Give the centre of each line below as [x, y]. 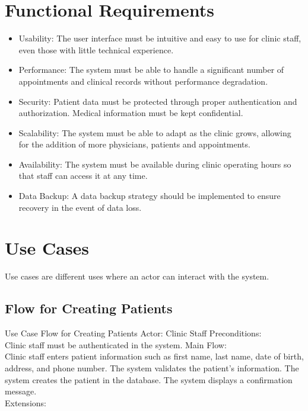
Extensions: [26, 402]
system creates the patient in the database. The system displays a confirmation [149, 379]
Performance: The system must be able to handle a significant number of [151, 70]
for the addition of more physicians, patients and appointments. [134, 144]
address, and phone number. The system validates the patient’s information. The [152, 367]
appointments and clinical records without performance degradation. [143, 81]
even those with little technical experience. [96, 49]
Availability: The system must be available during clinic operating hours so [155, 164]
